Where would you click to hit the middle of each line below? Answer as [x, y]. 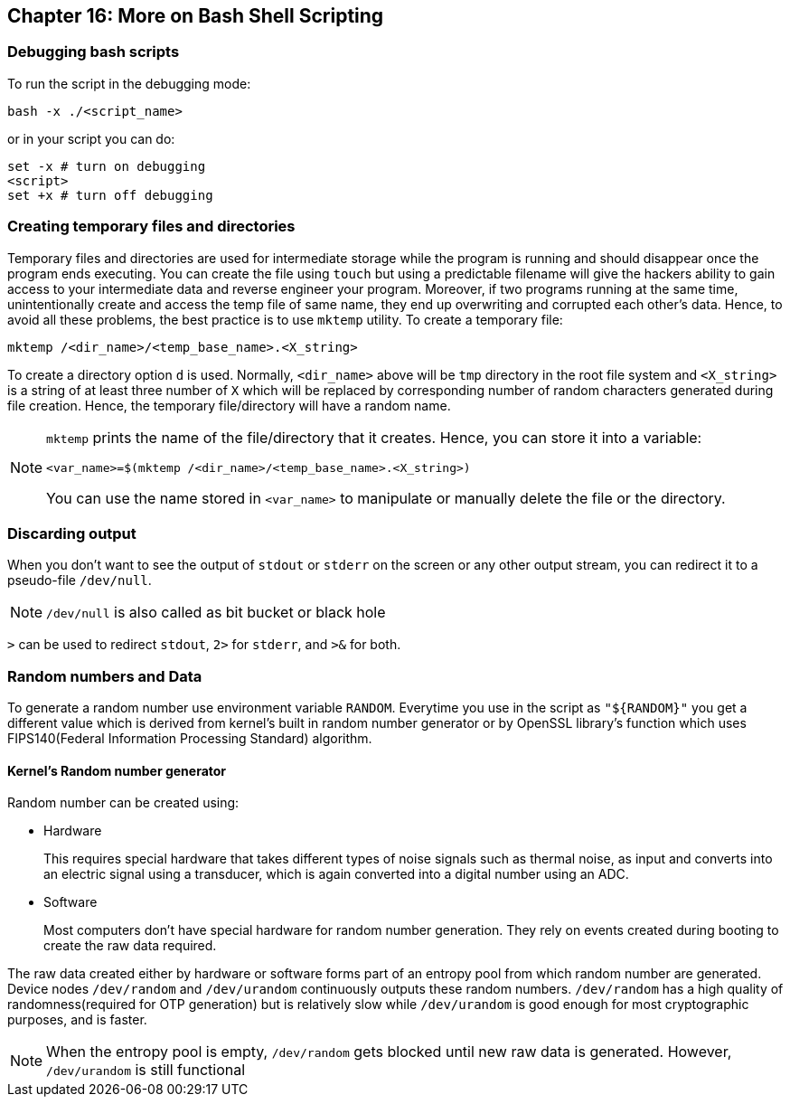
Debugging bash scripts [94, 52]
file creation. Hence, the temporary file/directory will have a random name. [229, 405]
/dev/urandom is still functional [146, 1070]
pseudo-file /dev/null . [80, 580]
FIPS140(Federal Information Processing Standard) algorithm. [190, 739]
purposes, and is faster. [77, 1020]
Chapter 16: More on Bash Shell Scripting [196, 16]
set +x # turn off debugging [110, 195]
